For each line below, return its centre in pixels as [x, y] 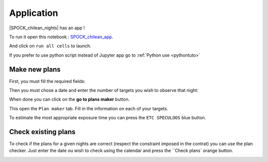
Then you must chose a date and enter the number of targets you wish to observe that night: [104, 90]
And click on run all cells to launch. [50, 46]
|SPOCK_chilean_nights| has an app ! [47, 28]
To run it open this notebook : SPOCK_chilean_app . [61, 37]
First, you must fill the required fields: [47, 81]
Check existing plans [42, 132]
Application [33, 13]
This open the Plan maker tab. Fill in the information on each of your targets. [89, 108]
